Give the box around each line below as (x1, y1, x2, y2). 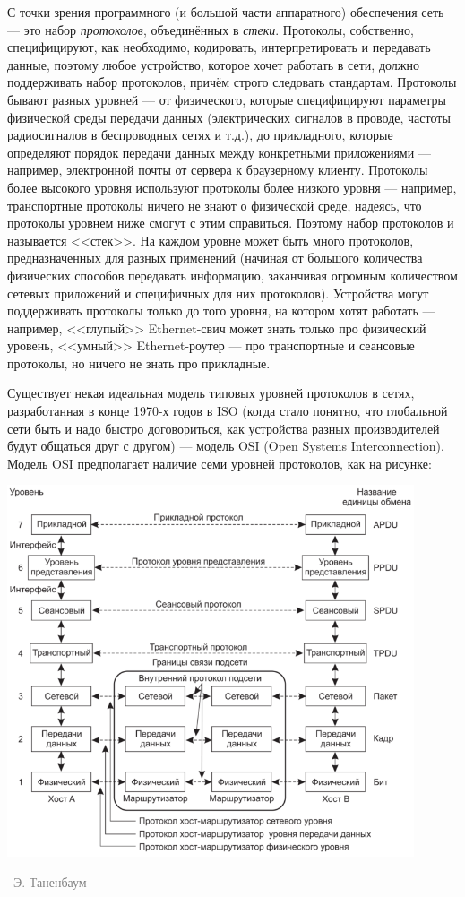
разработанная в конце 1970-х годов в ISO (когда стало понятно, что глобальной (7, 401, 448, 420)
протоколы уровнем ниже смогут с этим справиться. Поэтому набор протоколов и (7, 213, 454, 232)
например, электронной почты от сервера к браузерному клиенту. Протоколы (7, 160, 428, 179)
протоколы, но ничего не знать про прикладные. (7, 353, 271, 372)
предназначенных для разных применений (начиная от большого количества (7, 248, 423, 267)
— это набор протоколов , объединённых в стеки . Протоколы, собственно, (7, 20, 414, 39)
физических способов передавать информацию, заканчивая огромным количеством (7, 265, 458, 284)
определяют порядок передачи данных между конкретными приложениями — (7, 142, 431, 161)
